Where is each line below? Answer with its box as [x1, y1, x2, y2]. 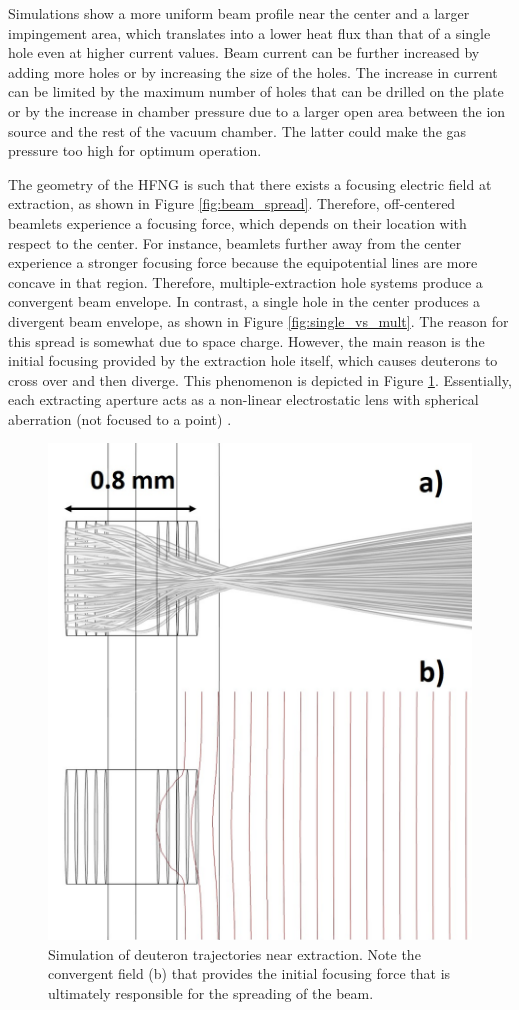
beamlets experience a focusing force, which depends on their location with [8, 212, 467, 233]
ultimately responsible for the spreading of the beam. [48, 983, 374, 1004]
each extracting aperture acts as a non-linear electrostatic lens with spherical [8, 389, 479, 410]
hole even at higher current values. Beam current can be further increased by [8, 42, 480, 63]
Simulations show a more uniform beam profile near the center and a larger [8, 3, 470, 23]
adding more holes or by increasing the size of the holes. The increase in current [8, 61, 498, 82]
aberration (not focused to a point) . [8, 408, 232, 429]
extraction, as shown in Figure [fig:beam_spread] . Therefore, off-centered [8, 193, 456, 214]
